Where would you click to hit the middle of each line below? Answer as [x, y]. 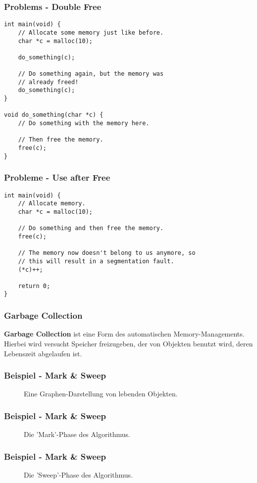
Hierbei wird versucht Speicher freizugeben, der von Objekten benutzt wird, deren [128, 343]
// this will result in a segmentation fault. [96, 261]
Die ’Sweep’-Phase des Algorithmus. [78, 474]
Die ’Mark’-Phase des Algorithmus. [77, 434]
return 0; [34, 286]
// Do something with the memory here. [84, 123]
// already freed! [48, 82]
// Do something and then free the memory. [91, 228]
